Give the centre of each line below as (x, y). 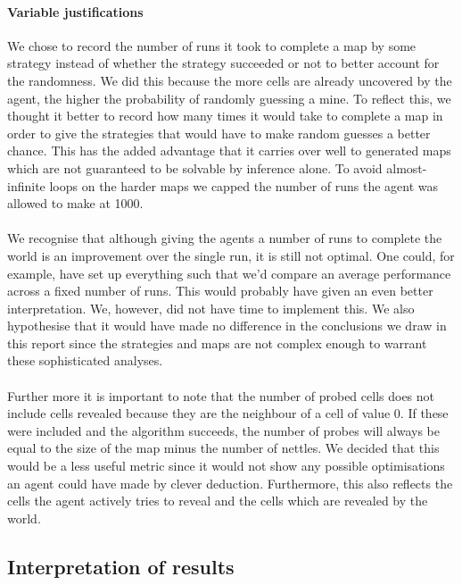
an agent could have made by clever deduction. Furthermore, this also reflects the (230, 483)
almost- (407, 167)
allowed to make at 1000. (75, 203)
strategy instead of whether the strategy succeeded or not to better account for (223, 63)
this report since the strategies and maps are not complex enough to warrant (217, 343)
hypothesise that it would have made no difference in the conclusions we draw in (227, 326)
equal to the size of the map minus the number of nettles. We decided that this (223, 448)
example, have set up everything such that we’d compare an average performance (229, 273)
